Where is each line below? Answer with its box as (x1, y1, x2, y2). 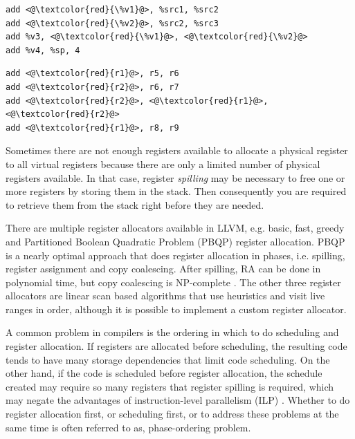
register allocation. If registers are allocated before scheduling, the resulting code (6, 339, 347, 353)
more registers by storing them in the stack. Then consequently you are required (6, 184, 347, 198)
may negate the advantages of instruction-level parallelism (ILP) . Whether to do (6, 393, 350, 407)
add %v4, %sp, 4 (6, 45, 80, 55)
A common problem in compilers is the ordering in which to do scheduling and (6, 325, 339, 339)
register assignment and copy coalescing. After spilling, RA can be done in (6, 261, 321, 276)
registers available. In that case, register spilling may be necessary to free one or (6, 170, 345, 185)
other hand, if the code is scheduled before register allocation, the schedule (6, 366, 322, 380)
